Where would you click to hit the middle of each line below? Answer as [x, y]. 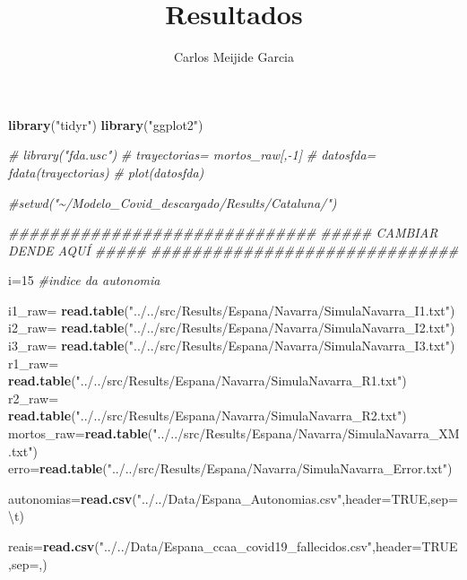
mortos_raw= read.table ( [81, 433]
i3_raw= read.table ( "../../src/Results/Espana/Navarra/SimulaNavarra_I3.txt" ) [232, 346]
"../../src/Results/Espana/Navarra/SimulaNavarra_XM [306, 433]
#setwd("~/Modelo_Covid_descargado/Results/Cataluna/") [173, 202]
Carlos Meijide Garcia [234, 57]
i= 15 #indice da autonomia [84, 280]
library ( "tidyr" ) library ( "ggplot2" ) [106, 124]
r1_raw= [34, 363]
